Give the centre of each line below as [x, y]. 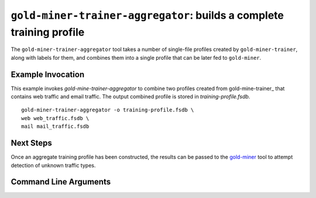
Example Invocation [48, 74]
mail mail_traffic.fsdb [55, 127]
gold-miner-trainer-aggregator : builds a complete [147, 15]
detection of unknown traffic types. [53, 165]
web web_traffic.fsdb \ [55, 118]
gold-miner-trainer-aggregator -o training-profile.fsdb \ [108, 110]
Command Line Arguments [61, 182]
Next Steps [31, 143]
